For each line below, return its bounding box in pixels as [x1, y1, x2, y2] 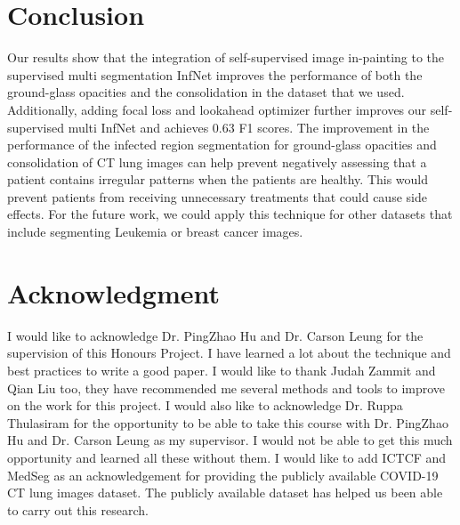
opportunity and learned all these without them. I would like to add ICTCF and [7, 448, 447, 466]
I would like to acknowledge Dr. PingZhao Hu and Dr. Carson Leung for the [7, 326, 424, 344]
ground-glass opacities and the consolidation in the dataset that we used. [7, 83, 405, 101]
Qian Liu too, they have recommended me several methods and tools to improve [7, 378, 446, 397]
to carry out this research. [7, 500, 149, 519]
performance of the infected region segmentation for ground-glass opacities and [7, 135, 437, 154]
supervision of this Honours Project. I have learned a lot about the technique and [7, 343, 451, 362]
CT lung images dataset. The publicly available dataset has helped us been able [7, 483, 443, 502]
